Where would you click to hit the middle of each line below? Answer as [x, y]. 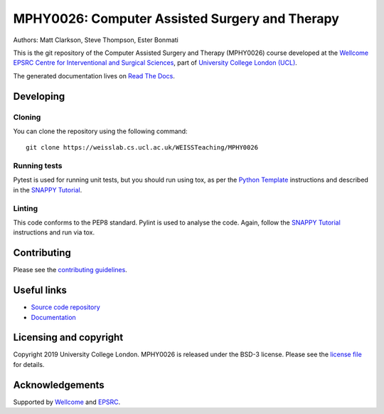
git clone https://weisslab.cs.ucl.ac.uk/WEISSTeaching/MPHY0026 [142, 148]
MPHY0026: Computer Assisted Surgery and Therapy [176, 19]
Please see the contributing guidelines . [70, 270]
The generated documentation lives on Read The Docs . [94, 76]
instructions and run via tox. [54, 232]
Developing [39, 96]
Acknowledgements [59, 385]
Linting [26, 208]
